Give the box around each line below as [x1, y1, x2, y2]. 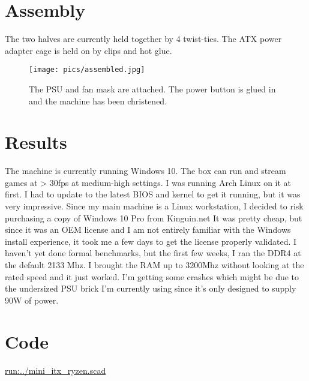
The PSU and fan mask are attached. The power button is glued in [29, 82, 276, 95]
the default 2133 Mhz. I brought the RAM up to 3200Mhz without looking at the [5, 259, 304, 271]
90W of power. [5, 293, 59, 306]
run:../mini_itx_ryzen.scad [5, 364, 106, 376]
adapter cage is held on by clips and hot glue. [5, 44, 172, 56]
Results [5, 130, 67, 154]
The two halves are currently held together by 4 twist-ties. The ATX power [5, 32, 282, 45]
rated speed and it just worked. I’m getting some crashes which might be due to [5, 270, 299, 283]
